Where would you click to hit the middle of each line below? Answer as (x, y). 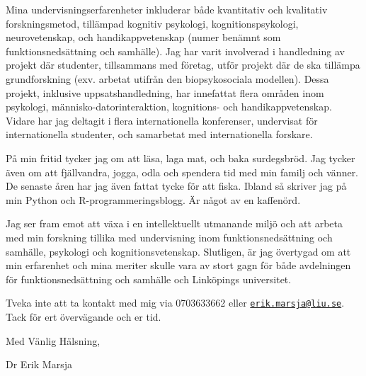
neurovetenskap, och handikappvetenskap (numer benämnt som (143, 37)
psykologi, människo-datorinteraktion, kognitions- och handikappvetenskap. (169, 107)
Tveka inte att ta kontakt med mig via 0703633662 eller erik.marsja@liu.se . (175, 303)
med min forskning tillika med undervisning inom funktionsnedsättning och (169, 237)
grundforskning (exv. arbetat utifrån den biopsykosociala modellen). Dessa (167, 78)
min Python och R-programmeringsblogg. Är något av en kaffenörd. (153, 199)
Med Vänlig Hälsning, (53, 340)
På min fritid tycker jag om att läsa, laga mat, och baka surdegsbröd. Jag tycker (181, 158)
